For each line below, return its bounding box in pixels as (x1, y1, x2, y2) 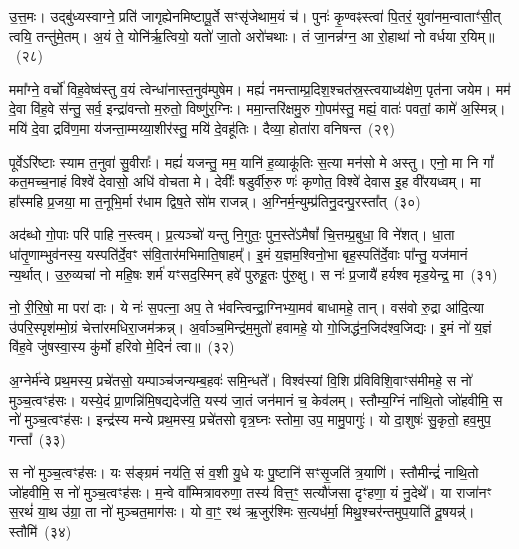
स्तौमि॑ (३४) (9, 521, 72, 542)
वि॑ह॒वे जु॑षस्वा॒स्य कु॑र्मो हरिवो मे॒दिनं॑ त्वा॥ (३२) (9, 336, 235, 357)
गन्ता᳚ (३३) (9, 428, 66, 449)
